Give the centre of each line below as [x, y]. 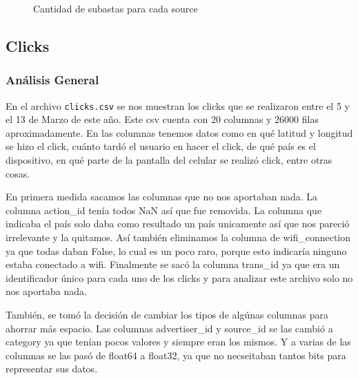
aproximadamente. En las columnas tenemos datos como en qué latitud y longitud [179, 132]
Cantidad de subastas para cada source [116, 8]
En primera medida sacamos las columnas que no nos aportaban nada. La [162, 197]
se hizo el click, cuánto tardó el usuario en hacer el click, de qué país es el [161, 146]
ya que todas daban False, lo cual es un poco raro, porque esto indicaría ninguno [176, 250]
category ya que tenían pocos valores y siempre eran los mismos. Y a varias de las [178, 342]
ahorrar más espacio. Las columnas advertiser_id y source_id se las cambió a [169, 328]
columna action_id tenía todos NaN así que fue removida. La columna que [164, 210]
